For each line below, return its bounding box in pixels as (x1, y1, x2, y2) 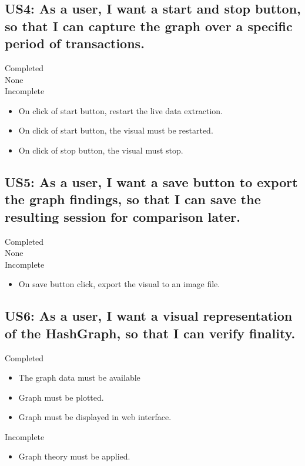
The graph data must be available (18, 371, 140, 384)
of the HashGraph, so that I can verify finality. (5, 324, 296, 342)
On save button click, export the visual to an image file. (18, 278, 220, 290)
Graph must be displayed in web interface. (18, 411, 172, 423)
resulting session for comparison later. (5, 207, 240, 225)
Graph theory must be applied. (18, 450, 130, 462)
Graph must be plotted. (18, 391, 104, 403)
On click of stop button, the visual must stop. (18, 144, 183, 156)
